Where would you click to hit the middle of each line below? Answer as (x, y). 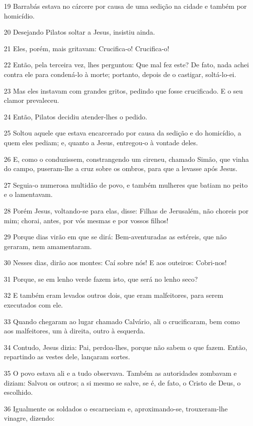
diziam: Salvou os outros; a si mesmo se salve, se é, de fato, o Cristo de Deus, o (122, 382)
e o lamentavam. (28, 194)
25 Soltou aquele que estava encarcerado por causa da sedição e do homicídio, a (123, 133)
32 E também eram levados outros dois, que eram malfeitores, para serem (114, 295)
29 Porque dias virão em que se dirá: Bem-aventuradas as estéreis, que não (115, 237)
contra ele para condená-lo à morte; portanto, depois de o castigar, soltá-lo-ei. (120, 74)
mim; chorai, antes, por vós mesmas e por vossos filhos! (86, 220)
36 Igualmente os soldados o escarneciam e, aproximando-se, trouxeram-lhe (116, 408)
